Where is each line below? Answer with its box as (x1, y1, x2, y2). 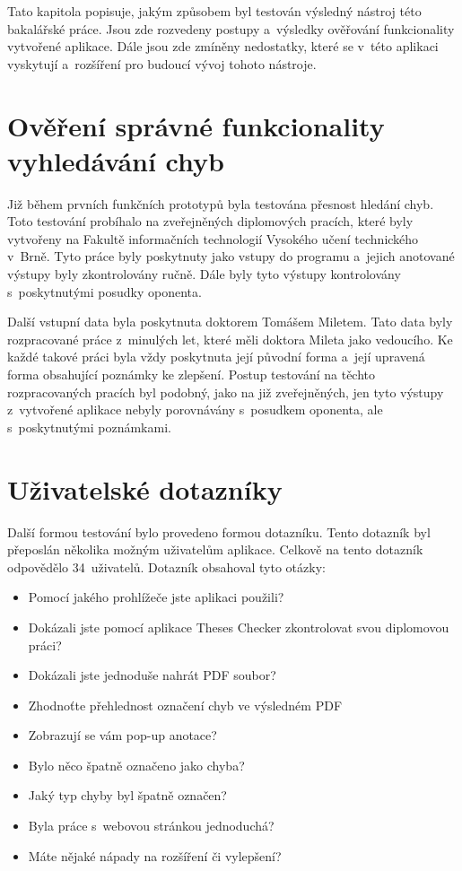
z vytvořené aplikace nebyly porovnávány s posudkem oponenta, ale (7, 400, 383, 419)
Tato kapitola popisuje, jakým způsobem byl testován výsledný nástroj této (7, 2, 422, 20)
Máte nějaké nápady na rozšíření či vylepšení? (28, 846, 282, 865)
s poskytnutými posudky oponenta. (7, 282, 202, 300)
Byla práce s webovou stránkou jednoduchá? (28, 816, 275, 835)
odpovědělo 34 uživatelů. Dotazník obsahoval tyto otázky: (7, 557, 326, 576)
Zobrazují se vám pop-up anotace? (28, 726, 217, 745)
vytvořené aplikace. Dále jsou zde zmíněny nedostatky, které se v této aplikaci (7, 37, 439, 56)
